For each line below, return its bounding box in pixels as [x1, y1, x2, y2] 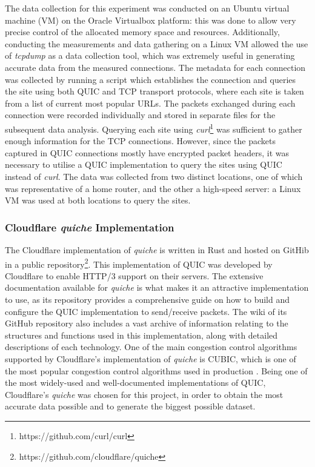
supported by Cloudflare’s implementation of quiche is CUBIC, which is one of [5, 352, 296, 365]
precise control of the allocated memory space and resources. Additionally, [5, 25, 280, 38]
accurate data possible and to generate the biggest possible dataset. [5, 400, 256, 412]
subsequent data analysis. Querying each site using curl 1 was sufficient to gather [5, 121, 302, 135]
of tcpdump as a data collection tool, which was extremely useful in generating [5, 49, 295, 62]
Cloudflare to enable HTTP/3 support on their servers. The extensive [5, 269, 264, 282]
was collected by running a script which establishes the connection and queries [5, 73, 296, 85]
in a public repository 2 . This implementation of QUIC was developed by [5, 256, 273, 270]
